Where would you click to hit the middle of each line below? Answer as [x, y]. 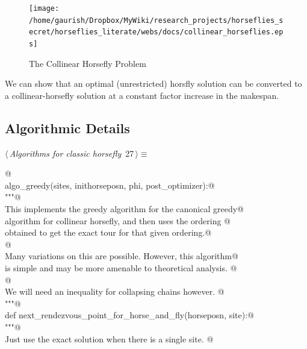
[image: [44, 8]
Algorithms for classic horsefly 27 [72, 153]
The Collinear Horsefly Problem [88, 63]
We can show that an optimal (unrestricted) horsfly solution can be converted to [153, 83]
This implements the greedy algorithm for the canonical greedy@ [124, 208]
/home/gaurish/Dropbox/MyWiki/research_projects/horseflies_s [156, 20]
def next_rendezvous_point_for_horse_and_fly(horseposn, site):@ [129, 315]
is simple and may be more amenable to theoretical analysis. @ [121, 267]
